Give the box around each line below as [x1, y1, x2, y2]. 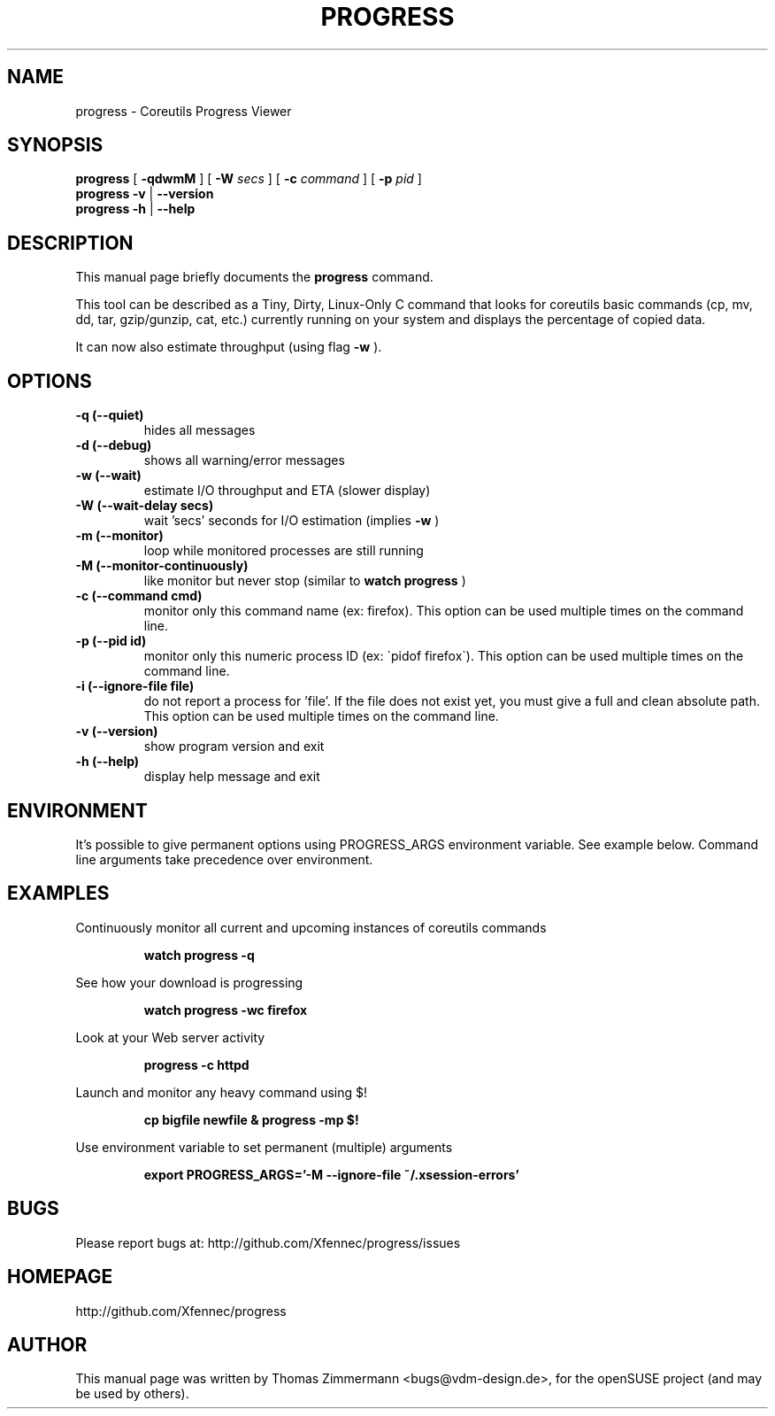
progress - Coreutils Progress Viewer [75, 103, 292, 119]
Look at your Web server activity [75, 1029, 265, 1045]
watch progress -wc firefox [143, 1002, 308, 1018]
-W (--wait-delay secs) [75, 498, 214, 514]
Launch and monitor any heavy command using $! [75, 1084, 368, 1100]
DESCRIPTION [7, 231, 134, 254]
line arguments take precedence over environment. [75, 851, 373, 867]
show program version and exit [143, 739, 325, 754]
